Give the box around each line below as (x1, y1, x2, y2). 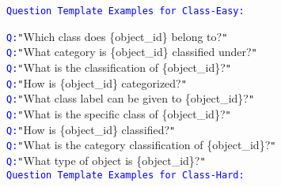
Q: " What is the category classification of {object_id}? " (6, 137, 276, 153)
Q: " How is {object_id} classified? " (6, 121, 176, 137)
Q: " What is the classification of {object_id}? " (6, 58, 232, 75)
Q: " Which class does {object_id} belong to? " (6, 28, 228, 44)
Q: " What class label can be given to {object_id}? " (6, 90, 255, 107)
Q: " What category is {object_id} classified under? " (6, 43, 257, 60)
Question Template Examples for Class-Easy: (6, 6, 245, 17)
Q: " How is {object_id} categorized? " (6, 74, 187, 91)
